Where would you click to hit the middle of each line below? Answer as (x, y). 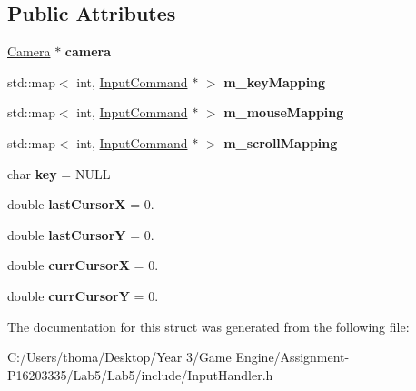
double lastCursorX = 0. (81, 204)
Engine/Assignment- (292, 357)
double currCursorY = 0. (83, 295)
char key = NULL (59, 173)
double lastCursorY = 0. (81, 234)
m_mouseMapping (284, 112)
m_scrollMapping (281, 142)
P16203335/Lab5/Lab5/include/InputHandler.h (140, 374)
